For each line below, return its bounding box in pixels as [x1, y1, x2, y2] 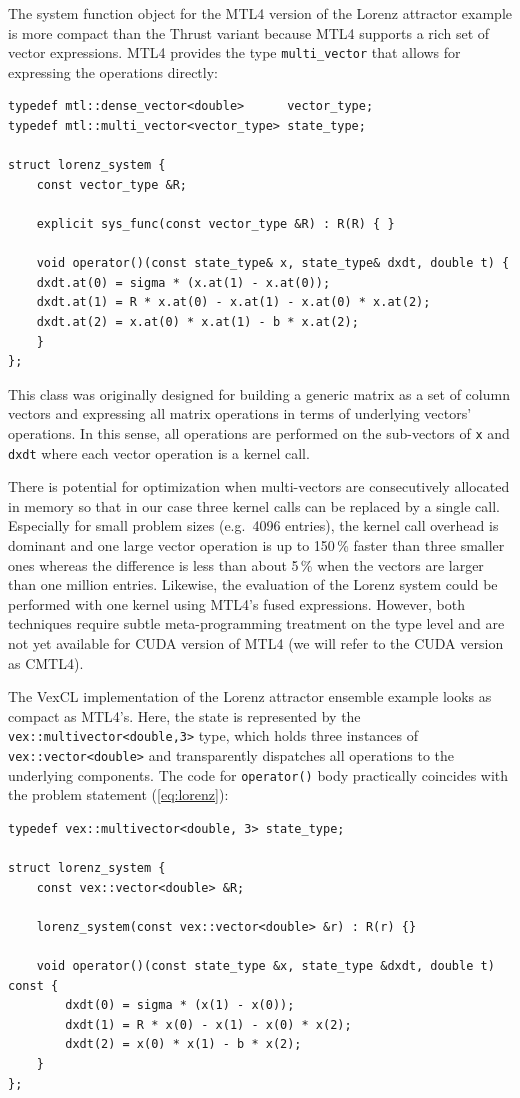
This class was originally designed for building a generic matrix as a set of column [8, 383, 510, 404]
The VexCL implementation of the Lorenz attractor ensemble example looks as [8, 686, 492, 707]
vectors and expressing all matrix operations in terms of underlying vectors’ [8, 403, 472, 424]
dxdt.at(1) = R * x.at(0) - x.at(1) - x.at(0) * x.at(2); [36, 295, 431, 310]
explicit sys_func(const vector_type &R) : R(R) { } [36, 217, 395, 231]
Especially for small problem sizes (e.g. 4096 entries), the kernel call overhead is [8, 515, 499, 536]
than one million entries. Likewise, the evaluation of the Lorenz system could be [8, 574, 498, 595]
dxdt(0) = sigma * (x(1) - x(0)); [65, 998, 295, 1013]
